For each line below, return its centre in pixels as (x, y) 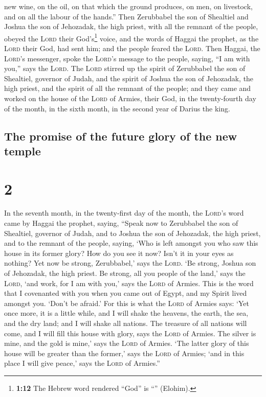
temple (23, 150)
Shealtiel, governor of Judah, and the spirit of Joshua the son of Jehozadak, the (129, 78)
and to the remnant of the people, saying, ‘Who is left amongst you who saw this (131, 243)
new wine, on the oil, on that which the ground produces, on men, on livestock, (128, 6)
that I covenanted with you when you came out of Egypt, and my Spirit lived (126, 293)
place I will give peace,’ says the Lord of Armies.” (82, 363)
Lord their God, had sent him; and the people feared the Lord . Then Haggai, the (132, 48)
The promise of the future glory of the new (121, 136)
